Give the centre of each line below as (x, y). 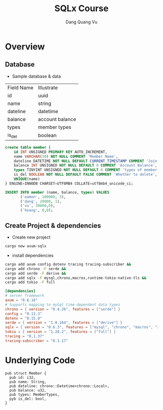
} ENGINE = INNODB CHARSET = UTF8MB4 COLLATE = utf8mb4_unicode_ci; (69, 183)
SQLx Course (81, 9)
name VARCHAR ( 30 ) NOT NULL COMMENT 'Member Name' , (66, 156)
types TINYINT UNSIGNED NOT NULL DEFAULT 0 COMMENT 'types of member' (87, 170)
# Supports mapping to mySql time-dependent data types (63, 305)
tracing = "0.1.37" (25, 336)
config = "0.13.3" (24, 314)
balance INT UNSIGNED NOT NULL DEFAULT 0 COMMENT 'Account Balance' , (86, 166)
